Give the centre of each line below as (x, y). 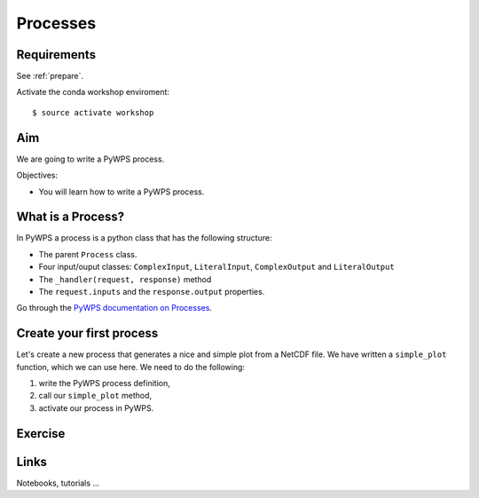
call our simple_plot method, (95, 396)
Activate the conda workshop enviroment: (93, 92)
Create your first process (87, 333)
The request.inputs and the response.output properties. (152, 292)
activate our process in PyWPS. (96, 407)
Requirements (56, 55)
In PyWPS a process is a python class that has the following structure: (144, 238)
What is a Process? (70, 217)
